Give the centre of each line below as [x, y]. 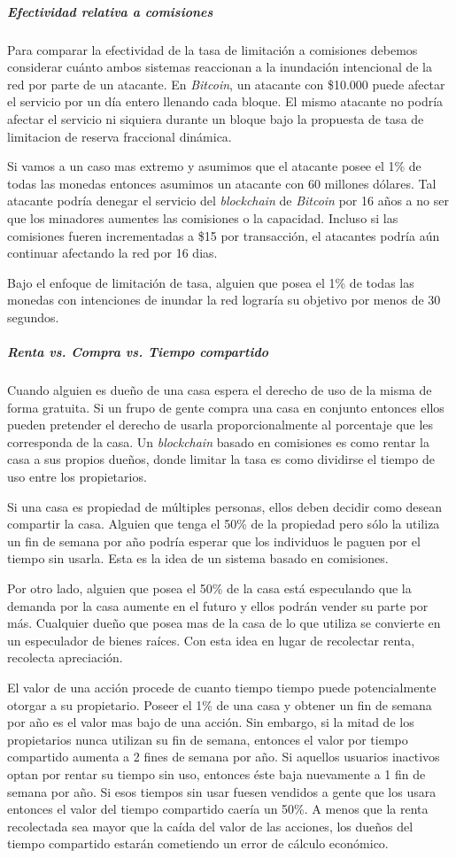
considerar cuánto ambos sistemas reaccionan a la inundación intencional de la [220, 67]
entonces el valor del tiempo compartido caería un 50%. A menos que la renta [218, 809]
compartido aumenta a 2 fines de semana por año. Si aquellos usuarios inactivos [224, 757]
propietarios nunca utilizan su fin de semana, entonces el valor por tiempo [208, 739]
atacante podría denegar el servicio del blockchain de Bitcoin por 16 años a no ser [228, 201]
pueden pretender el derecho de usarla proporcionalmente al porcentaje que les [220, 425]
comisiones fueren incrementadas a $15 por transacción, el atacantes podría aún [224, 235]
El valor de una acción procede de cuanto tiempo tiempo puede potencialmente [222, 687]
